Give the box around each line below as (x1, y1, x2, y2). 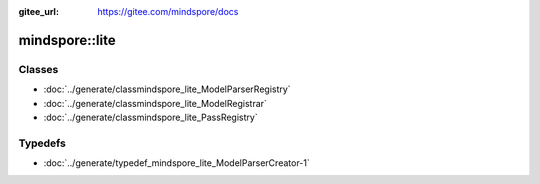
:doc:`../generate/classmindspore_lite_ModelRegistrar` (43, 97, 267, 109)
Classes (18, 62, 59, 76)
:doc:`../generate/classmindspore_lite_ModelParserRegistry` (43, 83, 291, 95)
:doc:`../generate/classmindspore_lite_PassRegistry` (43, 111, 259, 123)
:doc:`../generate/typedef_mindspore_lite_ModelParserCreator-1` (43, 157, 310, 169)
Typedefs (18, 136, 67, 150)
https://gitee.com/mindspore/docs (97, 6, 239, 17)
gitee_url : (18, 6, 60, 17)
